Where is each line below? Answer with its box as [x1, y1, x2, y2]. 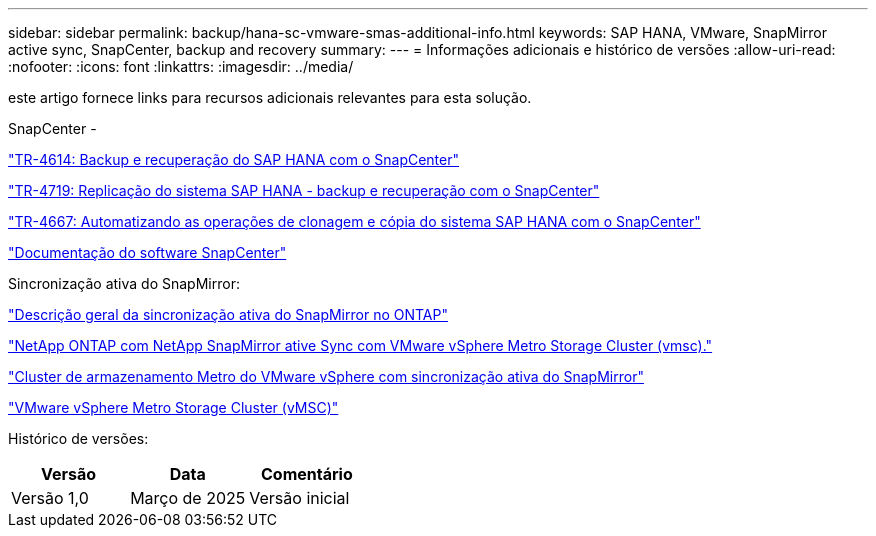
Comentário [261, 464, 353, 484]
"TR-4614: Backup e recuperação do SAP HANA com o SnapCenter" [8, 151, 460, 168]
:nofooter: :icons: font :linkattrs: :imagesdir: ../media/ [8, 58, 354, 75]
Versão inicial [249, 488, 350, 508]
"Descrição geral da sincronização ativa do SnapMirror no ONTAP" [8, 306, 448, 323]
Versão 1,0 [11, 488, 89, 508]
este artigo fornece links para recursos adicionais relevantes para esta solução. [8, 89, 532, 106]
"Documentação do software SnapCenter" [8, 244, 287, 261]
